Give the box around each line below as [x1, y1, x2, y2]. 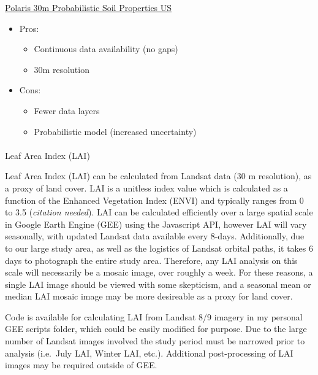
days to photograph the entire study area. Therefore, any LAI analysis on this [5, 253, 298, 266]
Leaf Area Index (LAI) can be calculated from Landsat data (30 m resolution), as [5, 169, 312, 182]
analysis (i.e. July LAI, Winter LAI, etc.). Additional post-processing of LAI [5, 346, 293, 359]
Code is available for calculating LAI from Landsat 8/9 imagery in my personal [5, 310, 303, 323]
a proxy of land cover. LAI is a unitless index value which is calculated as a [5, 181, 288, 194]
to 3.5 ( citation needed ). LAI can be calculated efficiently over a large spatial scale [5, 206, 313, 218]
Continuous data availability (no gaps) [34, 42, 178, 55]
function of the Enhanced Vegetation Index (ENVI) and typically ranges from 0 [5, 193, 304, 206]
